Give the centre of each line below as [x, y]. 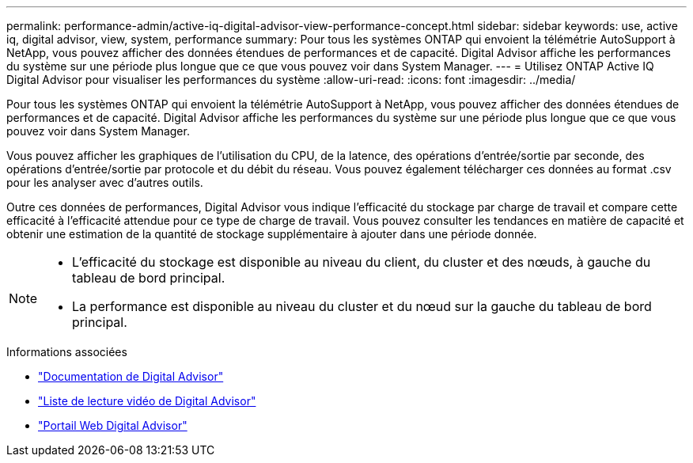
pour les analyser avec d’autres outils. [105, 182]
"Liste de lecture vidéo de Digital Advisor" [147, 401]
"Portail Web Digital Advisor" [113, 425]
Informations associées [67, 352]
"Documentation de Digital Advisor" [131, 376]
